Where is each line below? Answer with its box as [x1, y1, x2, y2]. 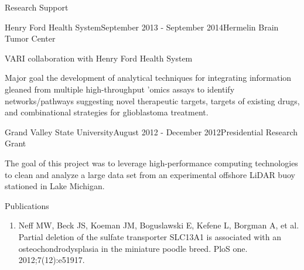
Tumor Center [5, 32, 56, 45]
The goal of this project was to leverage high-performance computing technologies [5, 156, 298, 169]
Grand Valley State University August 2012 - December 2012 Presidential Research [5, 125, 298, 138]
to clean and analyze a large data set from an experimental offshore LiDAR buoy [5, 168, 295, 180]
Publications [5, 199, 49, 211]
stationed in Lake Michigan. [5, 180, 105, 192]
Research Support [5, 1, 69, 13]
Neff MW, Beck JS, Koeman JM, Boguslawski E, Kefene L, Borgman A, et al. [18, 219, 299, 231]
